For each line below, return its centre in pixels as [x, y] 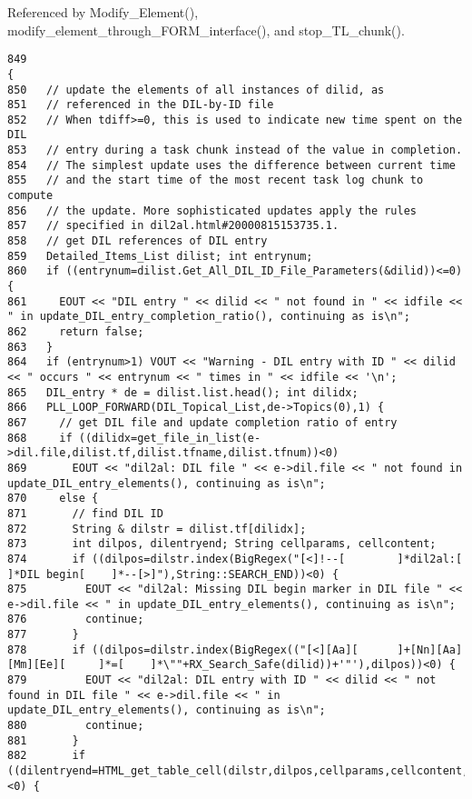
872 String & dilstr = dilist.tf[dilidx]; [157, 529]
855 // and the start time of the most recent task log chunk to [216, 180]
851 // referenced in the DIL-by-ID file [141, 105]
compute [30, 196]
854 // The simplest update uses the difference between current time [231, 165]
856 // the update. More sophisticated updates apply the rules [212, 210]
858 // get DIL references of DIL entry [138, 241]
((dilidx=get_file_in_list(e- [170, 438]
